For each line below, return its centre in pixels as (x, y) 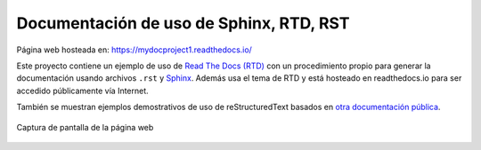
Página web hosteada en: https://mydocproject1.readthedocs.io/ (135, 50)
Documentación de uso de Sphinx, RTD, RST (183, 23)
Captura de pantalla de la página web (85, 127)
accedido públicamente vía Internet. (82, 91)
